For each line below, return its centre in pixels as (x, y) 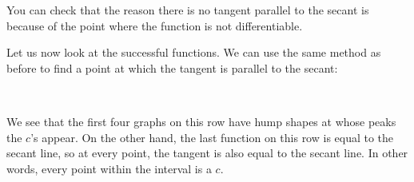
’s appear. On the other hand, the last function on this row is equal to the (212, 137)
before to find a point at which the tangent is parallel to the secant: (172, 67)
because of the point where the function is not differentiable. (155, 25)
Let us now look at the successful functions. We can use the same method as (194, 52)
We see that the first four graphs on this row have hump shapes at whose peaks (201, 121)
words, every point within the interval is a (109, 168)
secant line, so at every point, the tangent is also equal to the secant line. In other (207, 153)
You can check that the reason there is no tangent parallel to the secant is (188, 10)
